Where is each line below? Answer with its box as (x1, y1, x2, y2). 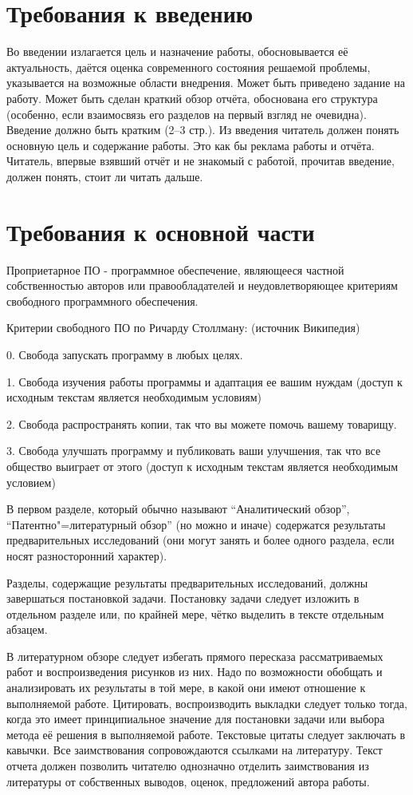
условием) (6, 473, 56, 490)
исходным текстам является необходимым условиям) (6, 389, 262, 405)
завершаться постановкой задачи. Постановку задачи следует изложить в (6, 590, 360, 607)
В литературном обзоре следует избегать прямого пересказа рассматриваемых (6, 647, 383, 664)
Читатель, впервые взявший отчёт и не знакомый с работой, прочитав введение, (6, 152, 395, 169)
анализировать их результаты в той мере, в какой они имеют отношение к (6, 679, 366, 696)
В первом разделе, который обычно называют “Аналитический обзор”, (6, 500, 350, 517)
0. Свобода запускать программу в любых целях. (6, 346, 243, 362)
